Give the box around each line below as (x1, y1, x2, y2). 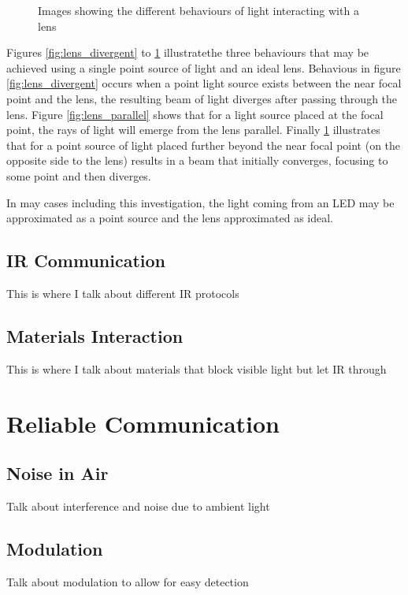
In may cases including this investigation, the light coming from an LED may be (6, 194, 395, 210)
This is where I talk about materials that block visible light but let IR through (6, 360, 387, 377)
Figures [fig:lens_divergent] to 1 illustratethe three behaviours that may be (6, 44, 369, 61)
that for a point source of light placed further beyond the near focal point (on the (6, 136, 401, 153)
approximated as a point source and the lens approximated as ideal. (6, 210, 333, 226)
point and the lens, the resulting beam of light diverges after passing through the (6, 90, 398, 106)
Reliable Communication (6, 407, 280, 439)
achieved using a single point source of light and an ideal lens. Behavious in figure (6, 59, 401, 76)
